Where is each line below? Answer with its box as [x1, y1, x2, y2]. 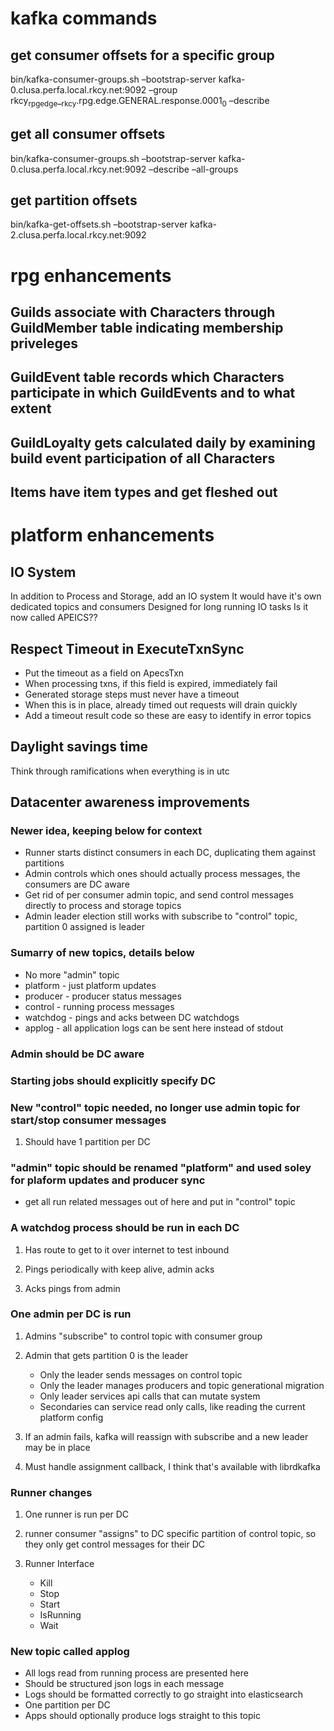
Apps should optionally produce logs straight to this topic [24, 1710, 261, 1722]
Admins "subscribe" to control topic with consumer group [24, 1330, 263, 1342]
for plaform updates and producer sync [10, 1173, 206, 1187]
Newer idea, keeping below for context [10, 824, 203, 838]
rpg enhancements [10, 264, 172, 287]
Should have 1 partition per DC [24, 1135, 151, 1147]
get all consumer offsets [10, 126, 166, 143]
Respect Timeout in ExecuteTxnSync [10, 640, 245, 657]
